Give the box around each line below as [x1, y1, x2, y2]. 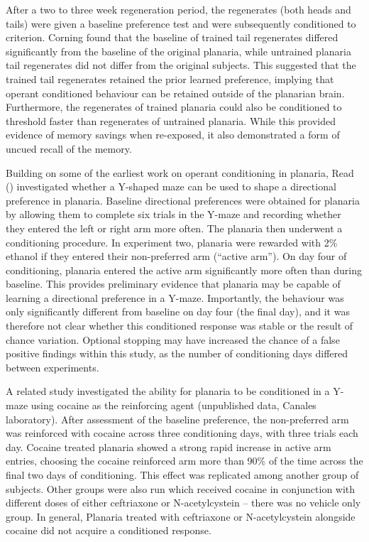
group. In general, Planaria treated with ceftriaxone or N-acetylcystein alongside [6, 509, 356, 524]
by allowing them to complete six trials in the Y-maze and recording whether [6, 207, 341, 222]
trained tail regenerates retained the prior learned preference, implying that [6, 71, 334, 86]
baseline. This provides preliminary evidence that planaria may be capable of [6, 276, 341, 291]
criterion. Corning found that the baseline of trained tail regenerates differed [6, 30, 338, 45]
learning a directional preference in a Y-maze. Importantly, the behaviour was [6, 290, 344, 305]
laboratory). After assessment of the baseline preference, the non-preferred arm [6, 411, 349, 426]
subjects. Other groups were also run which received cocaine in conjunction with [6, 481, 356, 496]
